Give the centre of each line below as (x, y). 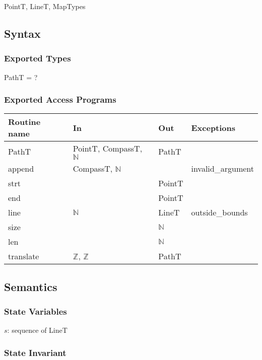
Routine (24, 122)
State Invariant (35, 352)
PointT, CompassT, (108, 149)
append (21, 169)
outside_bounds (219, 212)
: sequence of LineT (37, 330)
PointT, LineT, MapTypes (45, 6)
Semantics (31, 286)
